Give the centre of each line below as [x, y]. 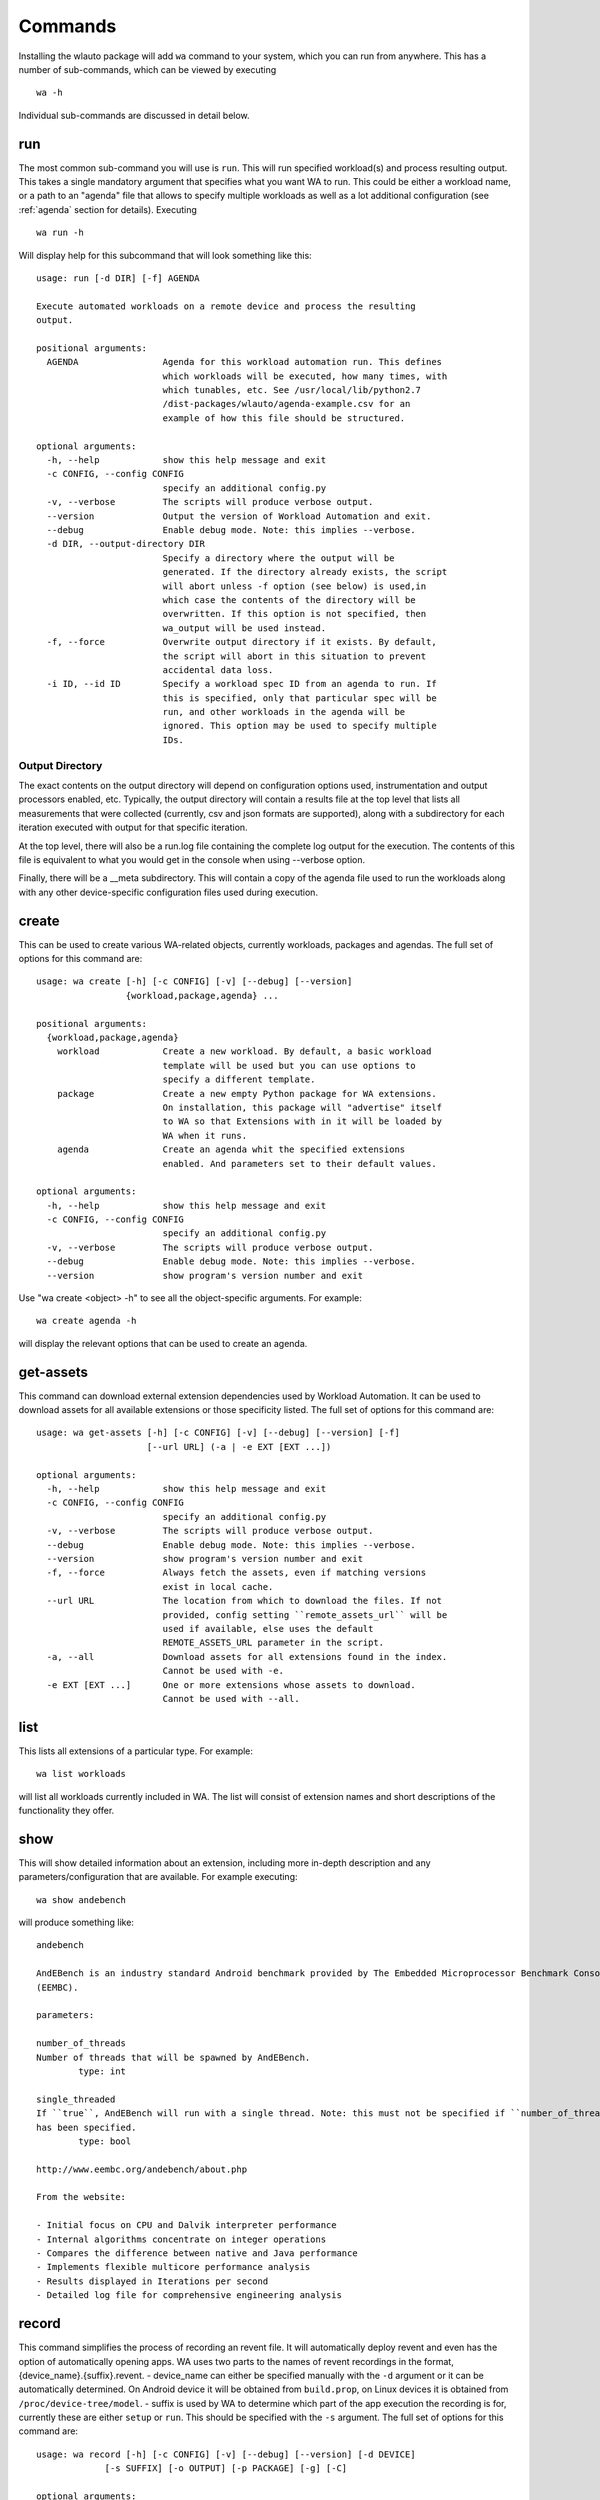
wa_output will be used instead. [244, 628]
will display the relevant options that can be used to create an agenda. [163, 1343]
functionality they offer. [66, 1810]
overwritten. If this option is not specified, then [294, 614]
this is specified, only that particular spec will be [299, 698]
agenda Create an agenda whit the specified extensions [231, 1149]
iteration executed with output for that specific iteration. [133, 827]
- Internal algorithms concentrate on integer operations [181, 2239]
